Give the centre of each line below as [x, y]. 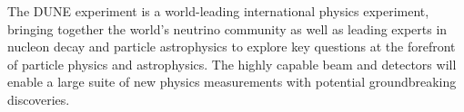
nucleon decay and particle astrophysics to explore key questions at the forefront [232, 47]
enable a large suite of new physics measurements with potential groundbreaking [232, 82]
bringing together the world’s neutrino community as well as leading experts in [227, 28]
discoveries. [39, 99]
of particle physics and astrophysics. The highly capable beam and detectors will [232, 64]
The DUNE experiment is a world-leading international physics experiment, [218, 11]
